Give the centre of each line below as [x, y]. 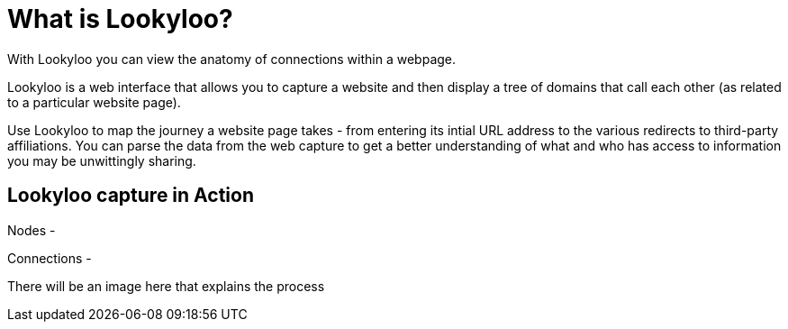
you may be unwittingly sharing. [102, 160]
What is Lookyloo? [120, 19]
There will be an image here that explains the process [166, 286]
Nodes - [32, 230]
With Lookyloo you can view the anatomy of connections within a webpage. [232, 59]
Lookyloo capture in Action [131, 196]
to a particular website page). [94, 102]
